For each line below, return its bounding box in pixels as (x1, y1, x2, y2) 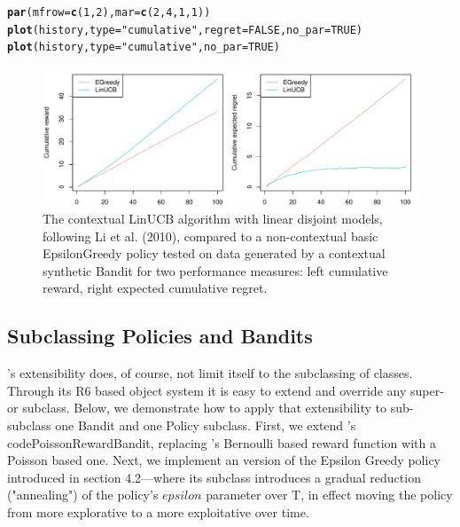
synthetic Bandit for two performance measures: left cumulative (43, 261, 388, 279)
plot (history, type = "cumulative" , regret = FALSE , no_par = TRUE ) (7, 23, 363, 36)
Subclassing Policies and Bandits (7, 322, 313, 350)
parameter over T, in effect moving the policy (206, 485, 453, 504)
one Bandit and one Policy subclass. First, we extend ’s (55, 416, 356, 435)
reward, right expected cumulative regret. (43, 279, 268, 297)
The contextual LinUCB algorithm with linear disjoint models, (43, 209, 383, 228)
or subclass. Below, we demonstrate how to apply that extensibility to (7, 398, 387, 417)
